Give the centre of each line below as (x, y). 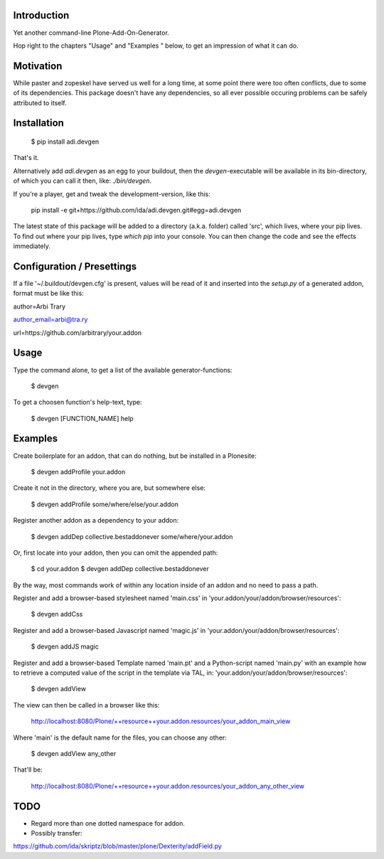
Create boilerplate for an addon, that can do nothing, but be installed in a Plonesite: (135, 456)
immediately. (32, 246)
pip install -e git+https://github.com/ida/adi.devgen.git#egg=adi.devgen (136, 210)
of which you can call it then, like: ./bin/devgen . (82, 181)
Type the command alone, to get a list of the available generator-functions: (123, 370)
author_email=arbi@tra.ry (50, 319)
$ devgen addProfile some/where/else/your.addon (105, 504)
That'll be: (28, 770)
